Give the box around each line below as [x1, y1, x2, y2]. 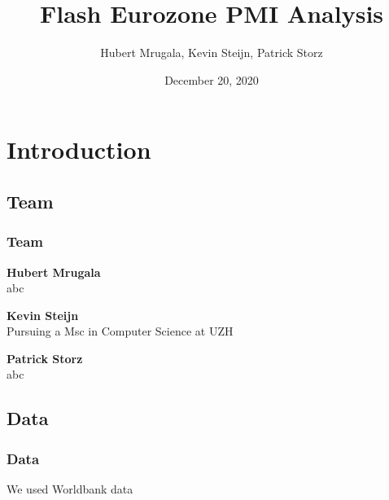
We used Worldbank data [7, 480, 133, 498]
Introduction [7, 133, 151, 166]
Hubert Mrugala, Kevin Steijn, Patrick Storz [100, 44, 323, 61]
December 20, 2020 [164, 71, 259, 88]
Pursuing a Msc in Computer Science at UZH [7, 322, 234, 340]
